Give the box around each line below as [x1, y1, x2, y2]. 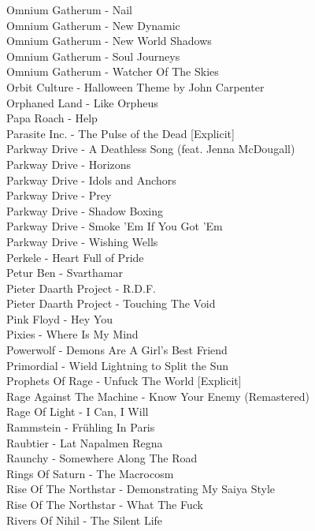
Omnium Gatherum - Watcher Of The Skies [6, 63, 219, 80]
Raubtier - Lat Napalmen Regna [6, 434, 163, 451]
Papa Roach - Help [6, 110, 98, 126]
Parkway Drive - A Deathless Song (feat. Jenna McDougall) [6, 140, 295, 157]
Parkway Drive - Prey [6, 187, 112, 204]
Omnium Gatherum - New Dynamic [6, 17, 180, 33]
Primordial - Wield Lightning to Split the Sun [6, 357, 229, 373]
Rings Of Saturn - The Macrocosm [6, 465, 174, 481]
